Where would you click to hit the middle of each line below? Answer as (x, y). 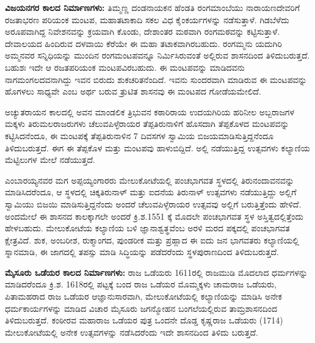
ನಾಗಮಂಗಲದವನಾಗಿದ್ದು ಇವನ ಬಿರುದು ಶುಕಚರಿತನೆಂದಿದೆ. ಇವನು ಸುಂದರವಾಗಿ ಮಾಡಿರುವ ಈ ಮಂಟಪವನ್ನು (156, 79)
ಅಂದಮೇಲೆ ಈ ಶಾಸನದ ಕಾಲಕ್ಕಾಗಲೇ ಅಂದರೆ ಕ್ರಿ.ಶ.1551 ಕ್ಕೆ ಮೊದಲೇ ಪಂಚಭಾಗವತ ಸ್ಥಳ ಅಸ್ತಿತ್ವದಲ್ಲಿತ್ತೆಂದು (154, 216)
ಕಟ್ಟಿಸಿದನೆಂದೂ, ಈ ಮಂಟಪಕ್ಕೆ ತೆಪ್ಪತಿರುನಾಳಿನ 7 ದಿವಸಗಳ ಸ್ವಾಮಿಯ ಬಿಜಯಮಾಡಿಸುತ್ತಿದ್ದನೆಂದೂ (139, 135)
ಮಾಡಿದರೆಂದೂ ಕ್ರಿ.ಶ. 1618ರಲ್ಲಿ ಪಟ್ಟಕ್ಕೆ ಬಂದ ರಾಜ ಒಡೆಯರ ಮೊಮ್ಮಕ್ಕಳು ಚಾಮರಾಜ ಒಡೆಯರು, (141, 284)
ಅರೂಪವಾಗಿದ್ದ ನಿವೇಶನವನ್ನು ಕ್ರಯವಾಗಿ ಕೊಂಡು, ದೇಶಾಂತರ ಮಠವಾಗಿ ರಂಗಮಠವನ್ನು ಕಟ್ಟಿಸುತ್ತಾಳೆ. (143, 31)
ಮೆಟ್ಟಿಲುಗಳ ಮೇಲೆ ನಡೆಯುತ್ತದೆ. (50, 160)
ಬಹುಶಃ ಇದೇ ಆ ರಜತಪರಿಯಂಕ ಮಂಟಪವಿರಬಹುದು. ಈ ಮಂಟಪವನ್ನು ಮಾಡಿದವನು (125, 67)
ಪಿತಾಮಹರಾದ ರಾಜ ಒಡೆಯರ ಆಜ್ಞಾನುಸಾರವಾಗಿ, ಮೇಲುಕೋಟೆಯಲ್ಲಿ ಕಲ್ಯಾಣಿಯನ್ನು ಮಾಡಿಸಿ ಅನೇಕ (143, 296)
